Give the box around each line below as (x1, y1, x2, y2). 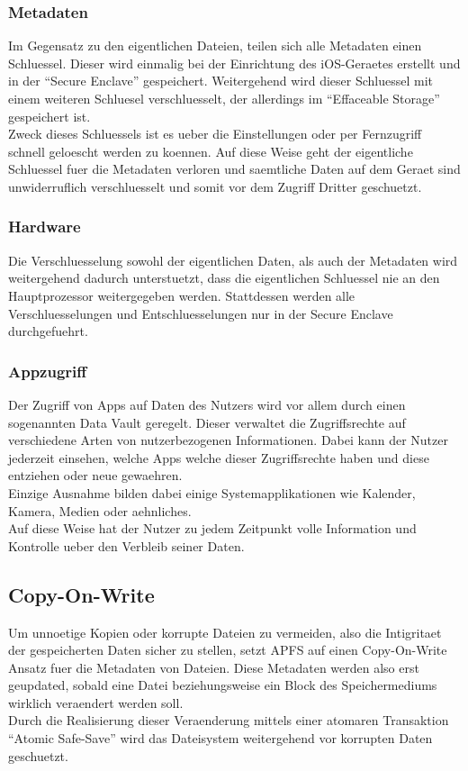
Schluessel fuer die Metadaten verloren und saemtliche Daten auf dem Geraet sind (8, 159, 461, 178)
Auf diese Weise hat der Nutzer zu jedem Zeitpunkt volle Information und (8, 519, 417, 538)
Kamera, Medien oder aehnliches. (8, 501, 192, 520)
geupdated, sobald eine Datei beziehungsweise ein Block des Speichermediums (8, 676, 437, 694)
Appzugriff (8, 359, 87, 382)
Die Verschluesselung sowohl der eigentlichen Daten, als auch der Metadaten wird (8, 250, 458, 269)
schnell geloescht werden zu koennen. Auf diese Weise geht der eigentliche (8, 141, 413, 160)
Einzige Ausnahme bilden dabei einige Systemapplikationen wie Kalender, (8, 483, 416, 502)
